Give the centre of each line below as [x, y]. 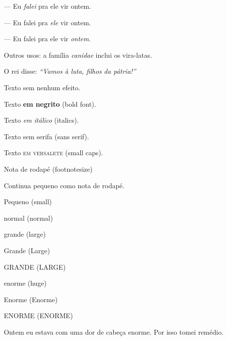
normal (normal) [29, 218]
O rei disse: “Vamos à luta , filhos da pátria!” [70, 71]
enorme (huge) [25, 283]
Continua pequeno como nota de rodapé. [64, 185]
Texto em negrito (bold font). [50, 104]
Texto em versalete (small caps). [53, 153]
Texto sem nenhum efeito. [42, 87]
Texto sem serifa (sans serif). [46, 136]
